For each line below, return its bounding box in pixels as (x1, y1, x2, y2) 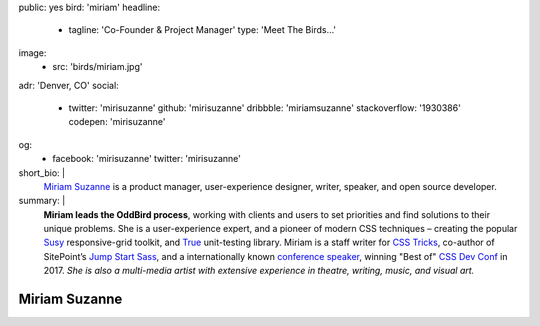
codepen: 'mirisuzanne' (68, 116, 166, 128)
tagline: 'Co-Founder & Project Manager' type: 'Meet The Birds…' (68, 24, 337, 36)
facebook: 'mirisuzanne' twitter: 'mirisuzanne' (52, 153, 242, 165)
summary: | (18, 195, 66, 207)
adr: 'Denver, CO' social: (18, 79, 119, 91)
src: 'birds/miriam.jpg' (52, 61, 143, 73)
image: (18, 46, 47, 59)
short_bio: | (18, 166, 65, 179)
